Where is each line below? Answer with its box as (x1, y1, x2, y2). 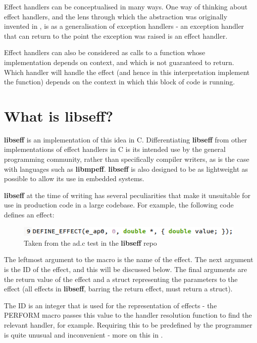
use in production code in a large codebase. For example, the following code (4, 200, 234, 210)
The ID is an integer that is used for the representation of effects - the (4, 300, 217, 310)
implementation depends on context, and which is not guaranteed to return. (4, 57, 234, 67)
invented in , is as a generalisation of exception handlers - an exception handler (4, 21, 244, 31)
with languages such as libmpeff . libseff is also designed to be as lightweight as (4, 163, 248, 174)
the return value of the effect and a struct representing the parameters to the (4, 274, 238, 284)
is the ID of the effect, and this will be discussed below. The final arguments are (4, 264, 247, 274)
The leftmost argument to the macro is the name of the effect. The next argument (4, 254, 254, 265)
